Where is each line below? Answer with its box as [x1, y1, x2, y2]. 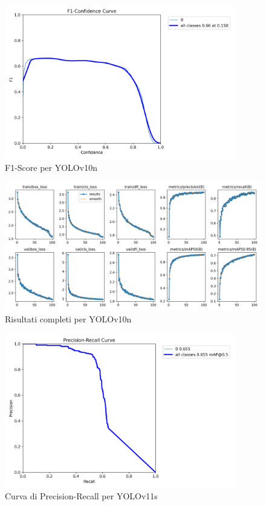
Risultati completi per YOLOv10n [5, 312, 132, 325]
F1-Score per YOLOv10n [5, 161, 97, 173]
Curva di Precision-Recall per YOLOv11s [5, 490, 158, 502]
